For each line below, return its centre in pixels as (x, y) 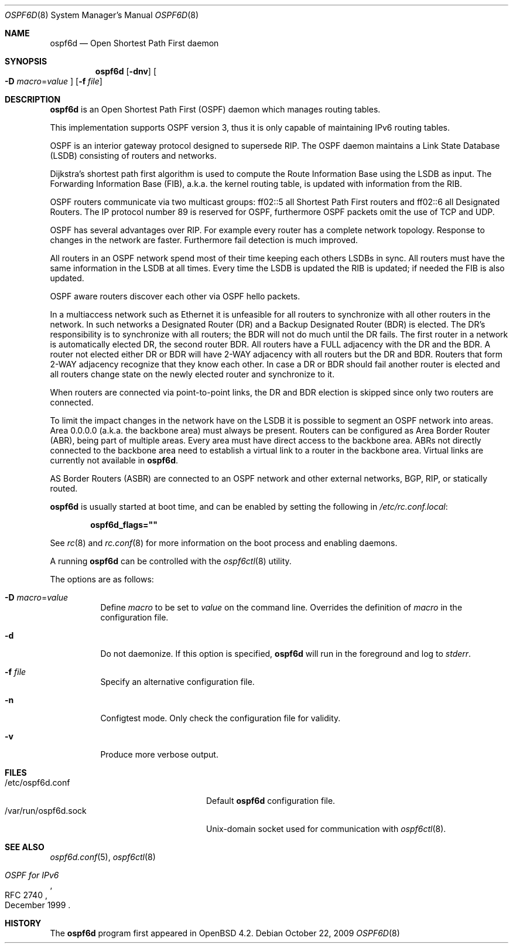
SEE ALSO (25, 847)
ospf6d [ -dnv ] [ (126, 71)
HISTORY (23, 923)
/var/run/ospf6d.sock (46, 811)
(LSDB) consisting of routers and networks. (133, 156)
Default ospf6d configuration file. (271, 801)
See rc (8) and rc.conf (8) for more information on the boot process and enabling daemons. (224, 543)
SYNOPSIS (26, 61)
